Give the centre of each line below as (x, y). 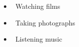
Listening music (39, 39)
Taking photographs (45, 22)
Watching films (38, 6)
